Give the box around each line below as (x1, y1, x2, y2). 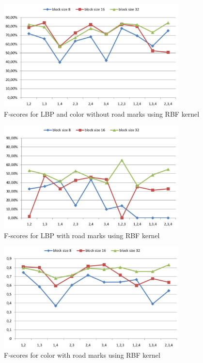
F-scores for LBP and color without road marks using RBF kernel (4, 108, 200, 119)
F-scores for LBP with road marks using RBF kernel (4, 230, 160, 240)
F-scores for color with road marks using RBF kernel (4, 349, 160, 360)
